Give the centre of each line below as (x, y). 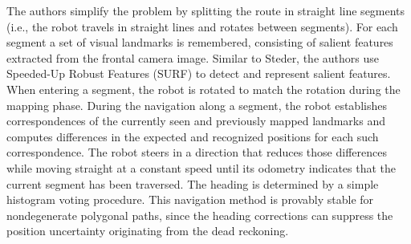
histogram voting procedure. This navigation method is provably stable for (190, 199)
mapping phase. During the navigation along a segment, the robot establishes (197, 105)
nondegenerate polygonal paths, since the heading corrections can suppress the (200, 215)
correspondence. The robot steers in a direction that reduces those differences (197, 152)
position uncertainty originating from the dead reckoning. (148, 231)
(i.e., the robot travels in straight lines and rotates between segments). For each (202, 26)
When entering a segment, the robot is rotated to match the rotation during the (203, 89)
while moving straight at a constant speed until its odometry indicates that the (201, 167)
